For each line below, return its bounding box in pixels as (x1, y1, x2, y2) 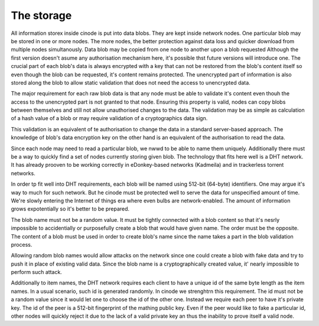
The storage (11, 9, 72, 22)
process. (11, 241, 32, 248)
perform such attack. (11, 269, 62, 276)
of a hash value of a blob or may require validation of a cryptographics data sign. (11, 115, 208, 122)
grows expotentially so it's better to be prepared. (11, 205, 130, 212)
